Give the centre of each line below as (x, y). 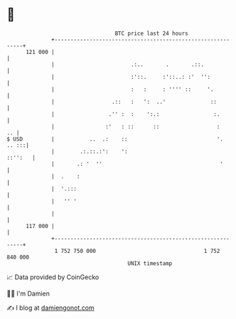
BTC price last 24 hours (152, 33)
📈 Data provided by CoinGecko (53, 277)
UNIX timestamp (150, 263)
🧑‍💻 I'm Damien (28, 293)
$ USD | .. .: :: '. (115, 139)
